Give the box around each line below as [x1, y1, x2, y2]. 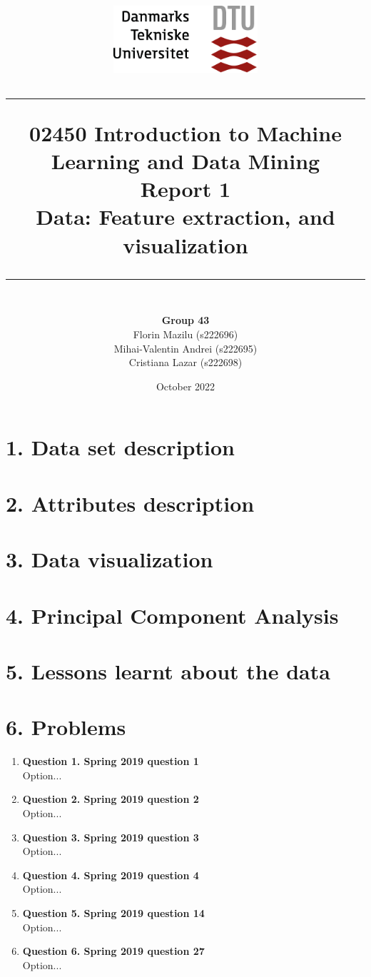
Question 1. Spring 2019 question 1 [22, 754, 199, 769]
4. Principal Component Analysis [6, 600, 339, 629]
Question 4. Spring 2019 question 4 [22, 867, 199, 882]
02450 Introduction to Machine [29, 118, 342, 147]
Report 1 [140, 174, 231, 203]
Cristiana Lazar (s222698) [128, 355, 243, 370]
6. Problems [6, 712, 126, 741]
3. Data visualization [6, 545, 213, 574]
